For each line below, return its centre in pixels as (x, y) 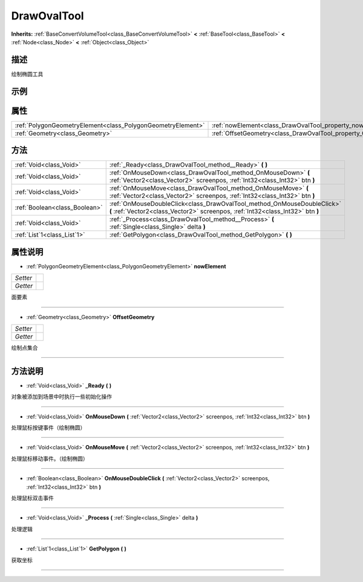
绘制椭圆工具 (27, 74)
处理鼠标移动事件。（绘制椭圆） (50, 458)
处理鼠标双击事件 (32, 498)
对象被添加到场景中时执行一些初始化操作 (61, 397)
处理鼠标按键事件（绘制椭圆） (48, 428)
